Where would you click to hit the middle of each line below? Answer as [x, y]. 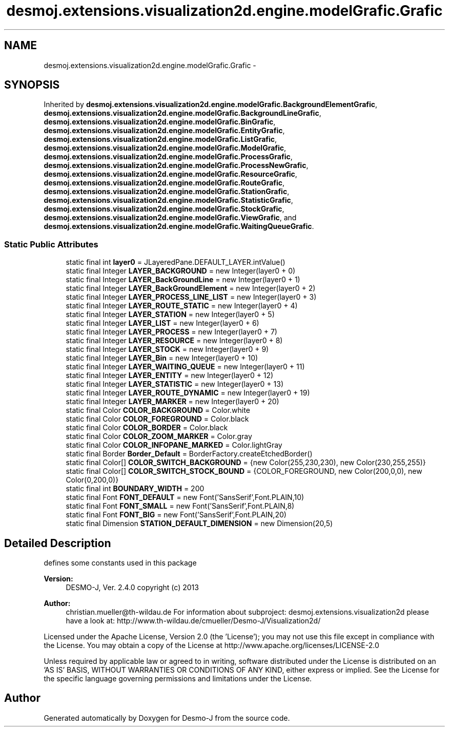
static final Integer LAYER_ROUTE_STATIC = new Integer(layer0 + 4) [182, 306]
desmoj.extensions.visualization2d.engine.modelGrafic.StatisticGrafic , [168, 200]
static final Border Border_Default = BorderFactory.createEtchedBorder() [189, 454]
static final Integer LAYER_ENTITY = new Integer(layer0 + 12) [170, 375]
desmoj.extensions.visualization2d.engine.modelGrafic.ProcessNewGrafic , [176, 165]
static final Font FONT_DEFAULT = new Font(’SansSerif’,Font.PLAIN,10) [185, 497]
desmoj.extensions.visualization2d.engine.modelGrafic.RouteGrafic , [164, 183]
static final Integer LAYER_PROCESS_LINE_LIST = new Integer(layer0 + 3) [191, 297]
